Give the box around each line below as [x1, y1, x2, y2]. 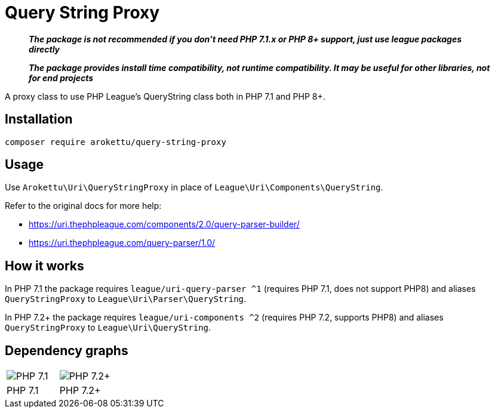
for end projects [29, 72, 94, 83]
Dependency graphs [5, 343, 128, 358]
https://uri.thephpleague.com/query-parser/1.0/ [29, 238, 216, 248]
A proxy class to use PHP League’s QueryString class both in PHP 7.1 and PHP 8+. [5, 91, 325, 101]
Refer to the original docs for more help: [5, 201, 162, 211]
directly [29, 44, 60, 54]
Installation [5, 112, 73, 127]
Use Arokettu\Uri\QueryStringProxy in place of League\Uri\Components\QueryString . [5, 182, 383, 193]
